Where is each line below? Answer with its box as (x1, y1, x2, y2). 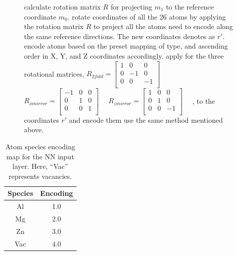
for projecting (110, 2, 152, 12)
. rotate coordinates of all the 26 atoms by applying (67, 11, 226, 22)
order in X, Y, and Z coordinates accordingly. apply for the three (24, 50, 224, 61)
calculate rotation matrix (24, 2, 101, 12)
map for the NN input (6, 151, 74, 161)
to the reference (166, 2, 214, 12)
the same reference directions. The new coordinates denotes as (24, 31, 215, 41)
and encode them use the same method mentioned (69, 114, 223, 125)
